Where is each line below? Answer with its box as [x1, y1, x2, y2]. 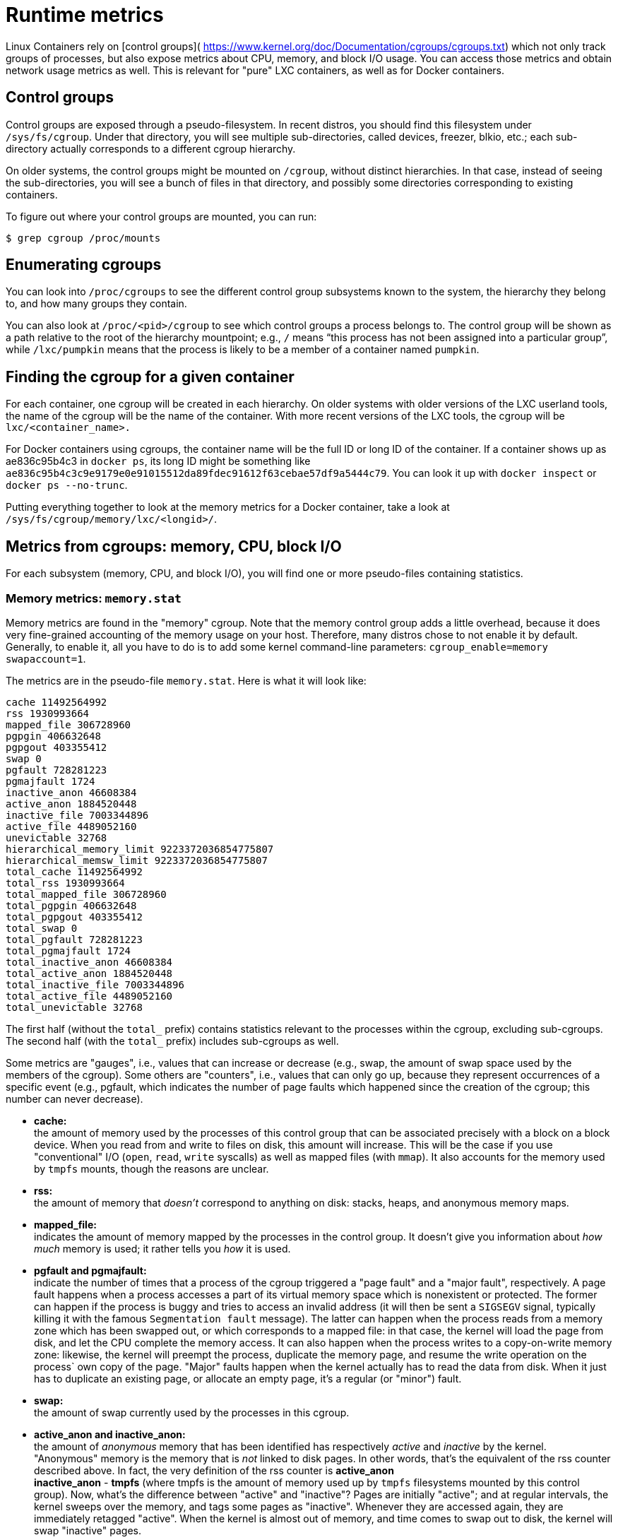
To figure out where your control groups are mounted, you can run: [6, 210, 317, 223]
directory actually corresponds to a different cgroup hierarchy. [6, 142, 296, 155]
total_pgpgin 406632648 [6, 899, 137, 911]
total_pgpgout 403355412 [6, 911, 143, 923]
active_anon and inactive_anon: [34, 1428, 186, 1440]
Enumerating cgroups [6, 256, 162, 274]
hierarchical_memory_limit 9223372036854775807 [6, 843, 274, 855]
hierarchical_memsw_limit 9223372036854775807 [6, 854, 268, 866]
